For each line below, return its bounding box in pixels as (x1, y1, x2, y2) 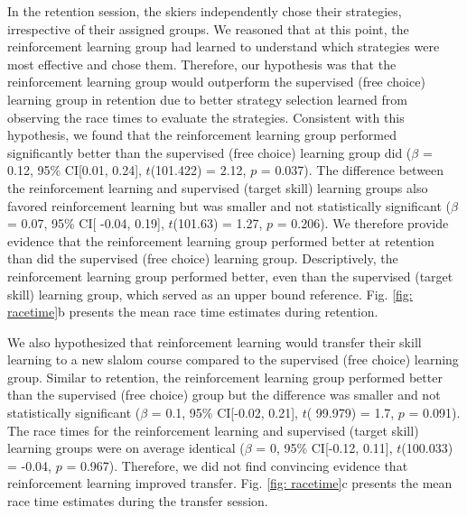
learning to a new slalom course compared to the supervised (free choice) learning (7, 350, 459, 369)
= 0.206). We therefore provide (276, 214, 449, 233)
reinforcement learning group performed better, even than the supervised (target (7, 266, 453, 285)
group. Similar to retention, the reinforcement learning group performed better (7, 367, 443, 386)
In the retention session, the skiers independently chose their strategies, (7, 2, 402, 20)
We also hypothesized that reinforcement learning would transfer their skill (7, 332, 422, 351)
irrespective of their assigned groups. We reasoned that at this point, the (7, 19, 409, 38)
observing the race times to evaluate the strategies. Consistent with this (7, 107, 405, 126)
